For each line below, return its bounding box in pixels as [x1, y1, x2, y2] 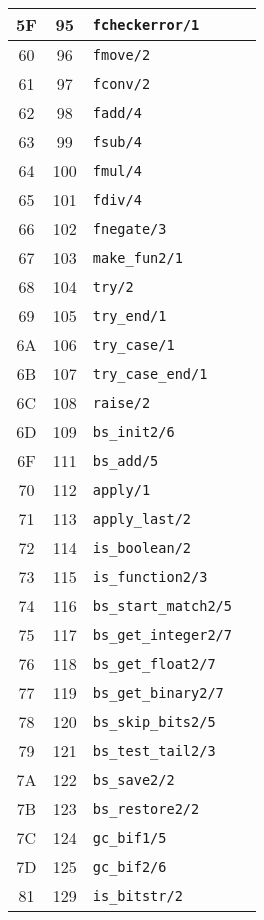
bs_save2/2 [92, 771, 175, 788]
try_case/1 [92, 336, 175, 353]
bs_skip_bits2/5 [92, 713, 216, 730]
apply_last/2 [92, 510, 192, 527]
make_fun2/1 [92, 249, 183, 266]
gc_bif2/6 [92, 858, 167, 875]
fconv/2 [92, 75, 151, 92]
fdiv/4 [92, 191, 142, 208]
